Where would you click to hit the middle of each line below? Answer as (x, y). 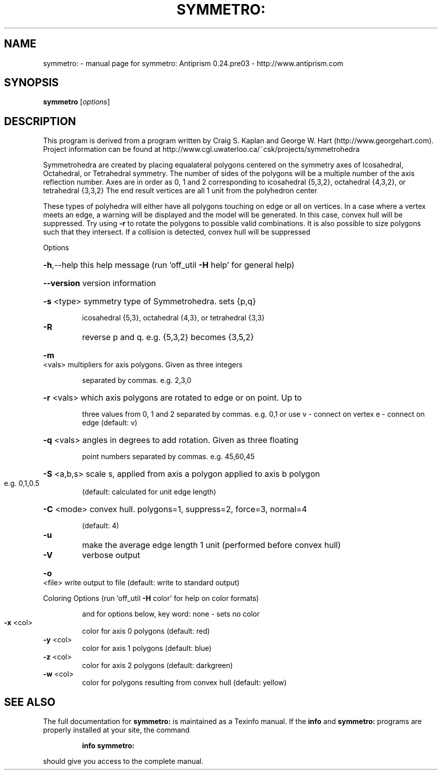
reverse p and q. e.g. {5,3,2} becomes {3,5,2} (168, 337)
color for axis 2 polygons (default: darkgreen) (157, 666)
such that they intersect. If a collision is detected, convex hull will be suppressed (177, 232)
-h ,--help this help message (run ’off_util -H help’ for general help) (169, 265)
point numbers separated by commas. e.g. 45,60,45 (168, 457)
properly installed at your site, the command (116, 730)
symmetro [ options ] (76, 102)
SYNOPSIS (32, 83)
